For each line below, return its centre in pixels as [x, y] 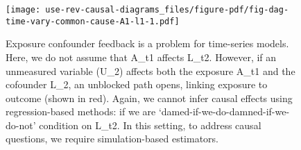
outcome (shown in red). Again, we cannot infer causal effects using [149, 98]
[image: [23, 10]
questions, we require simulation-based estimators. [112, 139]
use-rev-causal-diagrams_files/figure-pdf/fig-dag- [167, 10]
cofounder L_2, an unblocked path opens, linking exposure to [137, 84]
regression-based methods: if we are [81, 111]
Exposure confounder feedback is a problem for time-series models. [147, 43]
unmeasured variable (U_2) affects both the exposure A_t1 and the [150, 70]
